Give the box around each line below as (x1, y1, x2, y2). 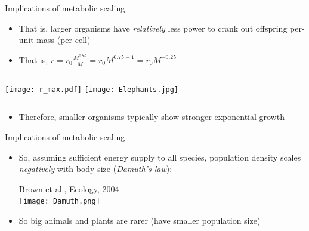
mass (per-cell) (36, 33, 91, 46)
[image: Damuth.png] (18, 197, 100, 206)
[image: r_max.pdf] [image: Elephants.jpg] (5, 85, 179, 94)
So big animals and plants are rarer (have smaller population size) (18, 214, 261, 226)
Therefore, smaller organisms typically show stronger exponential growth (18, 110, 285, 123)
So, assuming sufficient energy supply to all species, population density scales (18, 150, 301, 163)
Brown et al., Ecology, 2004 (18, 182, 119, 195)
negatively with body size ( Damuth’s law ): (18, 162, 172, 175)
